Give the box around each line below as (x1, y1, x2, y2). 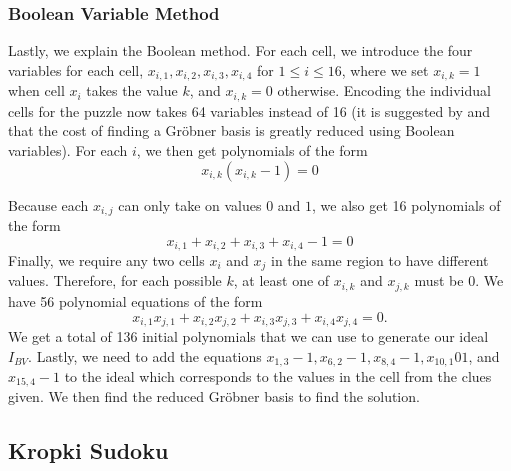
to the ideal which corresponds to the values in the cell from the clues (64, 366, 492, 386)
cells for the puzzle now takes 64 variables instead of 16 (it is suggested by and (8, 100, 491, 121)
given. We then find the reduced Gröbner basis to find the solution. (8, 386, 420, 407)
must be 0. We (414, 270, 504, 291)
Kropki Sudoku (8, 435, 169, 466)
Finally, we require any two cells (8, 250, 205, 270)
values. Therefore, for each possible (8, 270, 222, 291)
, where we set (341, 59, 429, 80)
